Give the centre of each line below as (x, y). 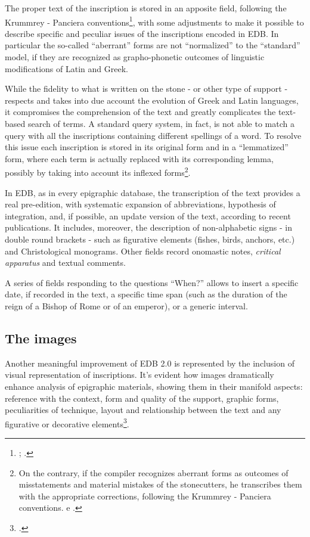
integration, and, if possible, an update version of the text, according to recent (148, 215)
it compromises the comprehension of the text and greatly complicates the (140, 112)
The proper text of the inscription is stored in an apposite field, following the (146, 8)
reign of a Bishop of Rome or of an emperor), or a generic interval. (126, 305)
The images (41, 338)
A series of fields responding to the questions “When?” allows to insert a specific (152, 282)
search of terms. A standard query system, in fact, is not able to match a (161, 123)
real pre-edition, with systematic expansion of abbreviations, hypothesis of (140, 204)
